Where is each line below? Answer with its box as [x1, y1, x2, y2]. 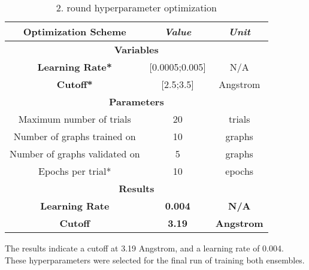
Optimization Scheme [23, 25, 126, 38]
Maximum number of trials [18, 112, 131, 126]
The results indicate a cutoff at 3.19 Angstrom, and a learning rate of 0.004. [5, 242, 284, 254]
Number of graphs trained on [13, 129, 136, 143]
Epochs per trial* [38, 164, 111, 178]
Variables [114, 43, 159, 56]
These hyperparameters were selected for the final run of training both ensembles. [5, 253, 305, 266]
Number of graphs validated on [10, 147, 140, 160]
